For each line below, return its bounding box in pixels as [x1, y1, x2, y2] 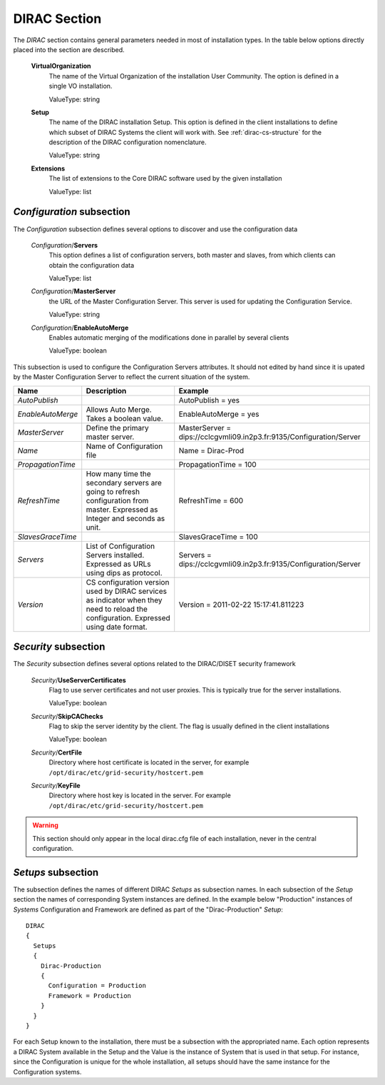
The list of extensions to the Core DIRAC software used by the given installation [48, 174, 282, 183]
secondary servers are [86, 478, 162, 488]
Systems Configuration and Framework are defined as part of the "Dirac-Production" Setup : [13, 905, 283, 914]
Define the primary [86, 423, 149, 433]
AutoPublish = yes [178, 395, 240, 405]
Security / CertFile [31, 748, 82, 757]
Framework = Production [48, 991, 132, 999]
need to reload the [86, 604, 148, 614]
